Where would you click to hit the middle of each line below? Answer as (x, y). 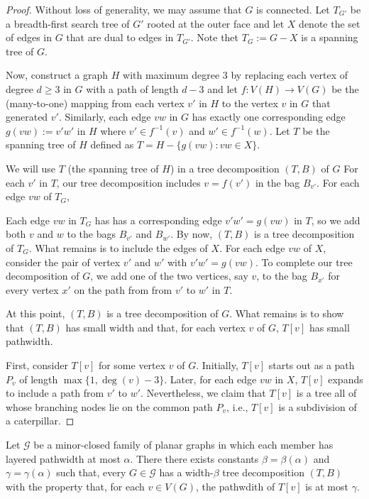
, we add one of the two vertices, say (169, 276)
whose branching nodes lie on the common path (109, 406)
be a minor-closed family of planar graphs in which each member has (183, 445)
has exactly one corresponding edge (269, 117)
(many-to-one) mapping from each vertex (95, 103)
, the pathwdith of (235, 486)
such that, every (91, 472)
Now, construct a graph (57, 75)
